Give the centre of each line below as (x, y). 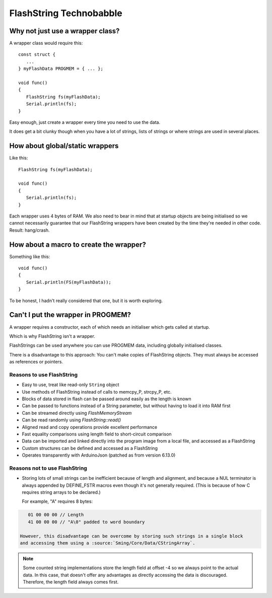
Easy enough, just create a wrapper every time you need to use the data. (85, 122)
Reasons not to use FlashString (48, 468)
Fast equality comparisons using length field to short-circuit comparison (97, 434)
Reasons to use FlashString (44, 375)
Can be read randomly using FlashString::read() (72, 420)
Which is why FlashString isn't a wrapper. (52, 336)
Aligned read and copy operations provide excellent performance (90, 427)
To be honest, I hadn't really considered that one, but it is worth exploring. (86, 301)
